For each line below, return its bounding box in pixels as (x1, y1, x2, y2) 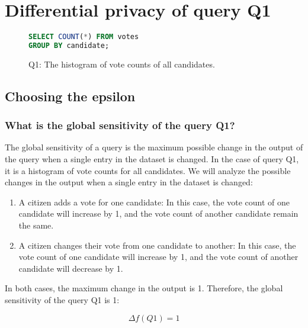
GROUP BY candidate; (28, 41, 110, 50)
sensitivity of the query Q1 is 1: (5, 294, 120, 306)
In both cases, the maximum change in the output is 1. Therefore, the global (5, 282, 283, 294)
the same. (18, 219, 54, 231)
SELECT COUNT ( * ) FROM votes (28, 33, 139, 41)
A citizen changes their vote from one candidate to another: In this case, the (18, 239, 296, 251)
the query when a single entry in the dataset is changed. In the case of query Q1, (5, 153, 299, 165)
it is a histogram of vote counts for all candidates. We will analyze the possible (5, 164, 291, 176)
